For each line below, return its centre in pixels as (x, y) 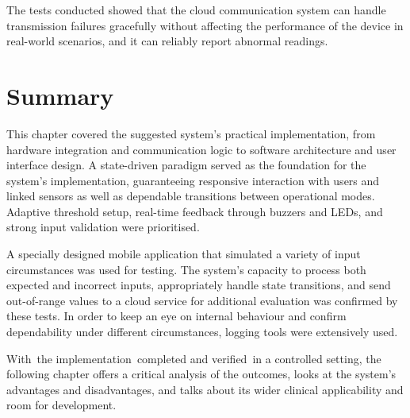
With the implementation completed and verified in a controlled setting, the (194, 358)
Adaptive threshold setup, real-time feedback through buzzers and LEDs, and (195, 211)
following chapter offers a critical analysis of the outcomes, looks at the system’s (201, 374)
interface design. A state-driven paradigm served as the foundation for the (186, 165)
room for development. (61, 405)
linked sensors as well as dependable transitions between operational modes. (191, 196)
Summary (60, 95)
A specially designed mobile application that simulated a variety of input (184, 254)
